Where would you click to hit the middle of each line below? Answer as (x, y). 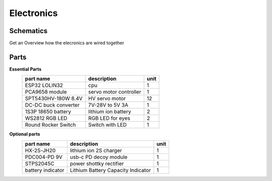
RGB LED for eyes (109, 118)
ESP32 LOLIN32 (44, 85)
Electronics (33, 13)
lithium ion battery (110, 112)
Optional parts (25, 134)
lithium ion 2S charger (96, 150)
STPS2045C (40, 163)
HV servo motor (107, 99)
